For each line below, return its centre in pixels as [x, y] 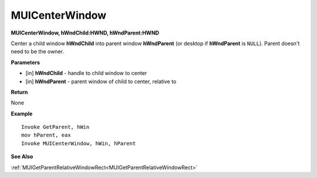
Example [22, 114]
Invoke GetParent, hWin [55, 127]
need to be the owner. [37, 52]
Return [19, 92]
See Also [22, 157]
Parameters [26, 62]
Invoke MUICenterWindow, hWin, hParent [79, 143]
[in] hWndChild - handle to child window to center [86, 73]
